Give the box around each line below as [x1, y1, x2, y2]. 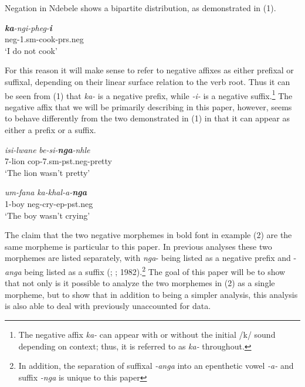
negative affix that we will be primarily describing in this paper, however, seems [5, 100, 292, 113]
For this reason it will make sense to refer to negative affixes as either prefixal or [5, 64, 294, 76]
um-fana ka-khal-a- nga [5, 186, 87, 198]
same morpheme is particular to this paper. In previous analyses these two [5, 240, 272, 252]
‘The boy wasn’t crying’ [5, 209, 90, 221]
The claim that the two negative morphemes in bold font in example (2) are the [5, 229, 292, 241]
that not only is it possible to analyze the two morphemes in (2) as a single [5, 277, 275, 289]
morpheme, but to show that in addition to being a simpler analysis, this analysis [5, 288, 298, 300]
